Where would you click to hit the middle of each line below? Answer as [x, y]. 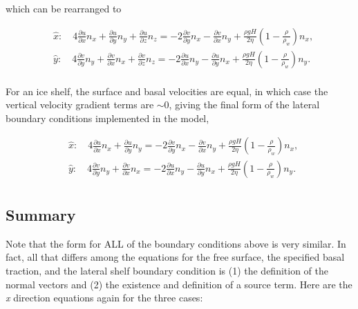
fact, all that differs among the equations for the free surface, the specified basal [175, 257]
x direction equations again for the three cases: [104, 298]
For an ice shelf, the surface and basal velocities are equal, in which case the [167, 91]
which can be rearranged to [64, 8]
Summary [41, 214]
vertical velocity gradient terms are [80, 104]
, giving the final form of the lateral [244, 104]
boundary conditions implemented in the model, [107, 118]
